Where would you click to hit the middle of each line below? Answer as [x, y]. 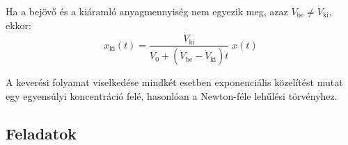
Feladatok [41, 133]
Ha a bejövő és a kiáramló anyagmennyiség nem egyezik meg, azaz [147, 11]
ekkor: [18, 25]
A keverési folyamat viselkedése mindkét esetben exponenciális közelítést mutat [174, 82]
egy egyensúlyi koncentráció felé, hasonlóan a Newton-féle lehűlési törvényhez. [172, 95]
